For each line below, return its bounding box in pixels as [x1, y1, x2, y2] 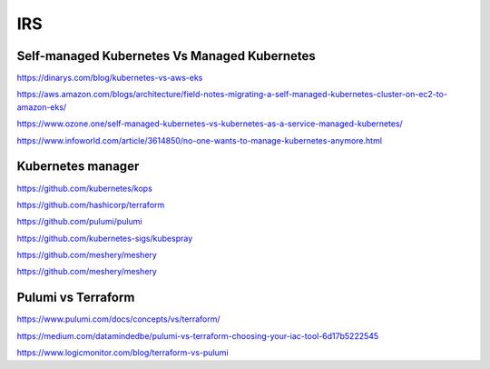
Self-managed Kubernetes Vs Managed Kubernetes [16, 48, 317, 64]
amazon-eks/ [16, 101, 67, 113]
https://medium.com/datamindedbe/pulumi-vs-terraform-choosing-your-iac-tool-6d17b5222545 [16, 330, 379, 341]
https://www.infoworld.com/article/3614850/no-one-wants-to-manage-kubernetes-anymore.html [16, 135, 383, 145]
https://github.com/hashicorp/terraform [16, 199, 165, 210]
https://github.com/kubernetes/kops [16, 183, 153, 194]
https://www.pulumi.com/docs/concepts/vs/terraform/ [16, 314, 220, 324]
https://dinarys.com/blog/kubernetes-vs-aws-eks [16, 73, 203, 84]
